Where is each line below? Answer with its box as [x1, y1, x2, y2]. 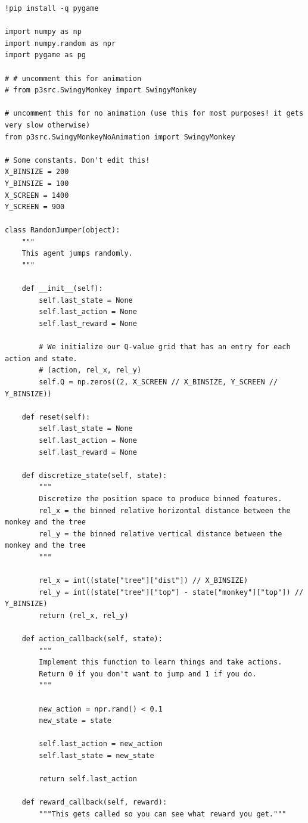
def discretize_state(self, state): [21, 471, 167, 480]
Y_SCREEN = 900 [5, 203, 65, 212]
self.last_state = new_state [39, 751, 154, 760]
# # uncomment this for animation [5, 74, 142, 83]
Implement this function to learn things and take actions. [39, 658, 282, 667]
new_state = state [39, 716, 111, 725]
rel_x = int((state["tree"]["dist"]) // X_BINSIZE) [39, 576, 248, 585]
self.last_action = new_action [39, 740, 163, 749]
